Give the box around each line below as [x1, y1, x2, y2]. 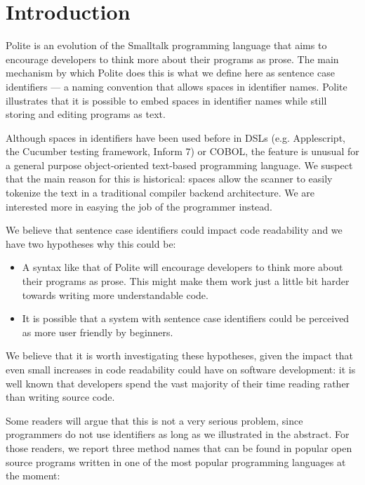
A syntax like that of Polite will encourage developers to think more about [22, 260, 343, 274]
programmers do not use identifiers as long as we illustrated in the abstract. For [6, 427, 350, 441]
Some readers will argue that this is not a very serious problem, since [6, 413, 303, 427]
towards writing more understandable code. [22, 287, 208, 302]
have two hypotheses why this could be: [6, 236, 176, 251]
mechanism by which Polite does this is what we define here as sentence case [6, 65, 335, 80]
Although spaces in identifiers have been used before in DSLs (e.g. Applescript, [6, 130, 345, 145]
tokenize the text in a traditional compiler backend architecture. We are [6, 185, 315, 200]
